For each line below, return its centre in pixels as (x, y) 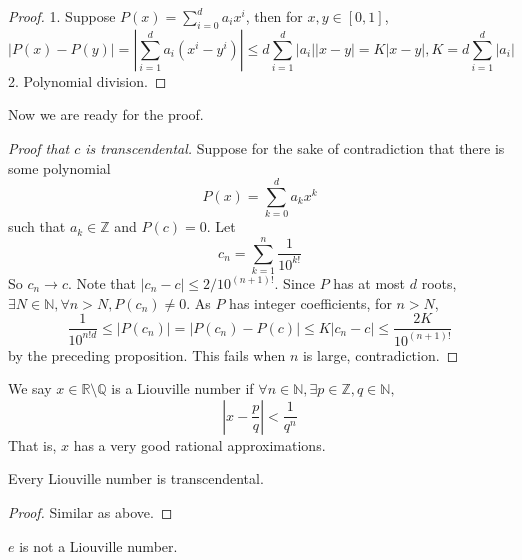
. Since (295, 283)
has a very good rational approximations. (199, 444)
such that (37, 226)
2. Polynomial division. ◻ (87, 80)
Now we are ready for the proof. (106, 114)
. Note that (102, 283)
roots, (439, 283)
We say (30, 388)
